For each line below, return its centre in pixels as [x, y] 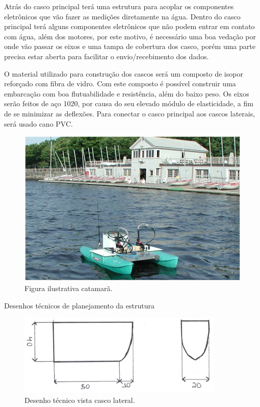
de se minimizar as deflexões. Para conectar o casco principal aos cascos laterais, [130, 113]
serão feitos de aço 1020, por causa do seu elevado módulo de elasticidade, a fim [129, 103]
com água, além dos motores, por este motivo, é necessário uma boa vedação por [130, 36]
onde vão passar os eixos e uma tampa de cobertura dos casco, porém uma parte [130, 46]
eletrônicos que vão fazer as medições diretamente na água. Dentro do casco [122, 16]
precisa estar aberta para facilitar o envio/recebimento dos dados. [107, 56]
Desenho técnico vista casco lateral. [80, 400]
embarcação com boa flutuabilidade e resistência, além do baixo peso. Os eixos [127, 93]
